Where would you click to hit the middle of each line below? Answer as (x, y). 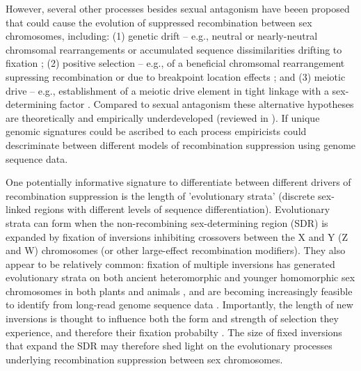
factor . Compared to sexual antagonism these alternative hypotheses (207, 104)
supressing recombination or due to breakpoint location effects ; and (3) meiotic (176, 76)
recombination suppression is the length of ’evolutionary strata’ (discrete (160, 195)
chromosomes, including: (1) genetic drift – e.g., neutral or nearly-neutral (162, 36)
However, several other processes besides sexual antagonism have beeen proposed (178, 8)
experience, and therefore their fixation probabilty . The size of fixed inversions (174, 332)
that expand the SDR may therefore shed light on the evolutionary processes (169, 346)
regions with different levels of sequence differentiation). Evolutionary (182, 209)
